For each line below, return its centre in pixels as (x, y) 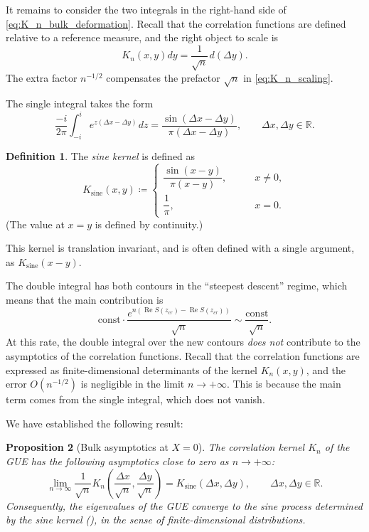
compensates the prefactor (163, 77)
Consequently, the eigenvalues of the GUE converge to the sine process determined (184, 505)
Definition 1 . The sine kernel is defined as (101, 156)
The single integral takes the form (80, 103)
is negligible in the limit (133, 384)
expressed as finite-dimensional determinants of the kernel (132, 369)
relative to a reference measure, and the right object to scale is (142, 37)
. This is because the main (284, 384)
